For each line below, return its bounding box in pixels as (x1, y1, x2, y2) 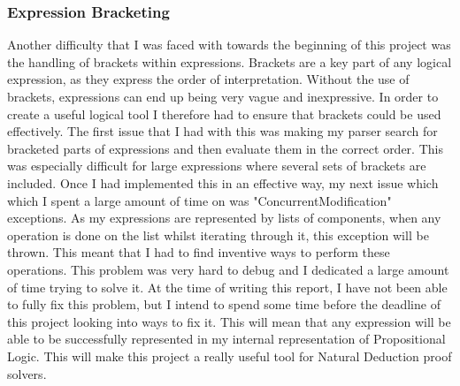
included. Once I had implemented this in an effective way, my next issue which (7, 173, 439, 192)
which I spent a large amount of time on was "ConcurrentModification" (7, 191, 392, 209)
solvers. (7, 364, 47, 382)
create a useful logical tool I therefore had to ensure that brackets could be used (7, 104, 441, 123)
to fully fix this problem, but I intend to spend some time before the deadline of (7, 295, 441, 314)
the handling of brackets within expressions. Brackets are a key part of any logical (7, 52, 452, 71)
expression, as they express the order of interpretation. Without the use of (7, 70, 410, 88)
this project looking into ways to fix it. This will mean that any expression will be (7, 312, 451, 330)
